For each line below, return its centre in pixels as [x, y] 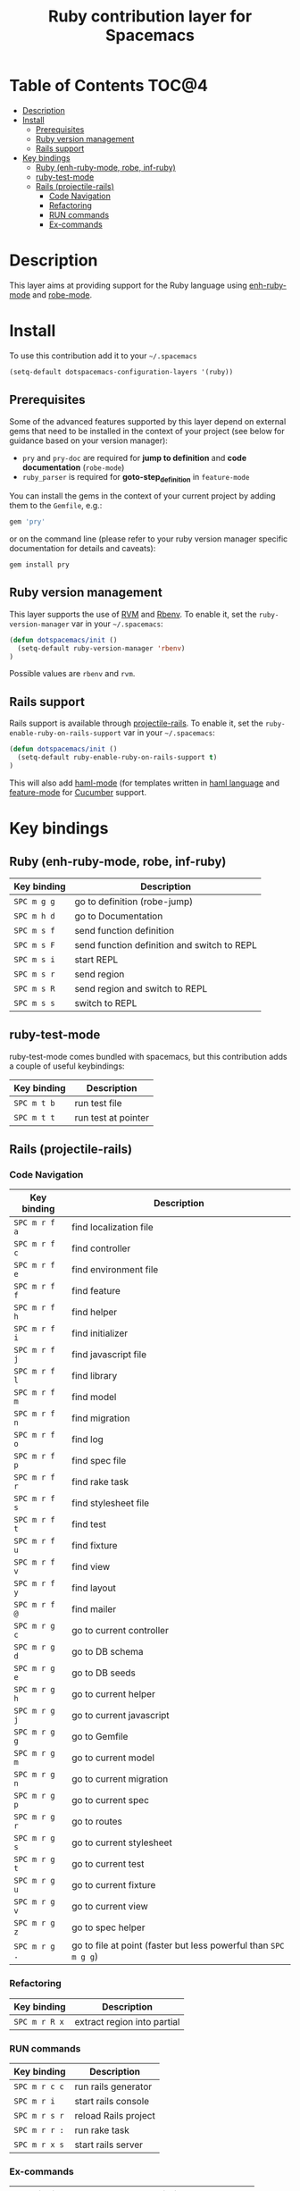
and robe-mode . [62, 294]
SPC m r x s [39, 2145]
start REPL [96, 960]
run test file [98, 1103]
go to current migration [120, 1779]
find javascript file [109, 1355]
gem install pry [39, 565]
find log [87, 1440]
